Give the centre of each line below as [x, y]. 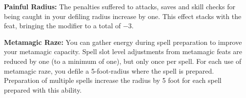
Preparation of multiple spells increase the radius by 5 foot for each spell [113, 80]
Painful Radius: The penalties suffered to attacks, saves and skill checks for [120, 6]
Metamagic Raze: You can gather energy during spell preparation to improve [123, 42]
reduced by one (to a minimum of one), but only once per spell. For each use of [123, 61]
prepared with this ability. [43, 89]
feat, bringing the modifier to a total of [62, 26]
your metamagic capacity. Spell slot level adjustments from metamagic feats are [123, 51]
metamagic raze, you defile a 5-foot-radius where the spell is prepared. [109, 70]
